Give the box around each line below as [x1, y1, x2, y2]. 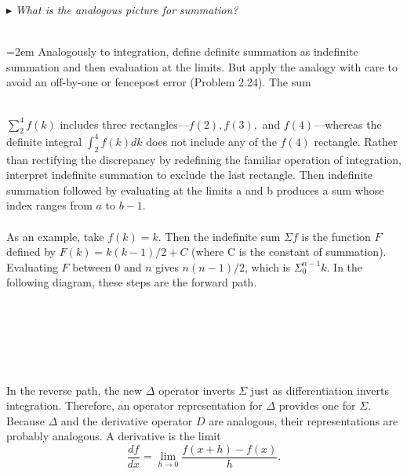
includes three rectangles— [60, 115, 189, 132]
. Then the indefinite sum [158, 228, 281, 244]
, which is [244, 258, 291, 275]
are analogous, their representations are [209, 412, 398, 428]
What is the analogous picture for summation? [15, 2, 238, 17]
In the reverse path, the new [6, 381, 143, 398]
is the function [301, 228, 371, 244]
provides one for [278, 397, 356, 414]
